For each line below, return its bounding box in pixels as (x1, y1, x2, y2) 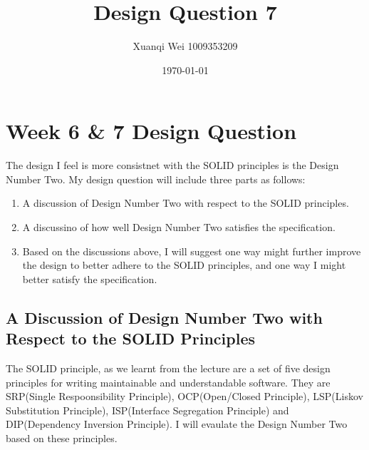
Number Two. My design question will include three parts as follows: (6, 171, 306, 186)
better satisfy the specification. (22, 271, 157, 286)
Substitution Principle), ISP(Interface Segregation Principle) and (6, 402, 289, 417)
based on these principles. (6, 430, 118, 445)
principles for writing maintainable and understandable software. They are (6, 374, 331, 389)
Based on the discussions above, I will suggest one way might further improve (22, 243, 361, 258)
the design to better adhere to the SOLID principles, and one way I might (22, 257, 346, 272)
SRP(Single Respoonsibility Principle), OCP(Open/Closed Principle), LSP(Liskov (6, 389, 363, 404)
